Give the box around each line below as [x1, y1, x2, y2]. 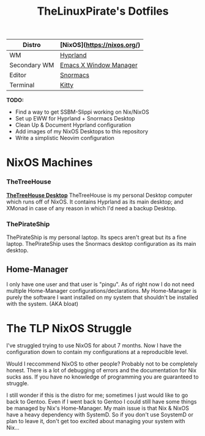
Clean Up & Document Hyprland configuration [15, 121, 132, 129]
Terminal [9, 81, 35, 89]
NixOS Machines [6, 156, 93, 169]
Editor [9, 71, 26, 79]
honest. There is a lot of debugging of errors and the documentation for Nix [6, 366, 197, 374]
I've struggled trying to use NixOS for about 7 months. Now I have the [6, 341, 182, 349]
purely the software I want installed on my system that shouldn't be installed [6, 294, 199, 301]
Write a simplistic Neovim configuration [15, 135, 115, 142]
